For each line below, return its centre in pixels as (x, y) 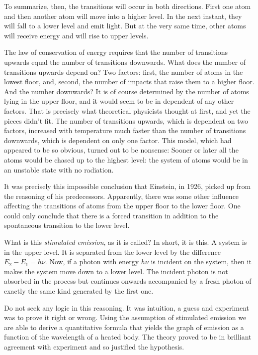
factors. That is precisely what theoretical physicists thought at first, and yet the (127, 110)
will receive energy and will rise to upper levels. (76, 35)
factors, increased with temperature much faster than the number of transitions (125, 130)
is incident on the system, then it (201, 262)
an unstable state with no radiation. (59, 169)
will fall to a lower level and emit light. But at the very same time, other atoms (125, 26)
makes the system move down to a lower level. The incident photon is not (116, 271)
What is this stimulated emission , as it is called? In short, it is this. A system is (126, 242)
